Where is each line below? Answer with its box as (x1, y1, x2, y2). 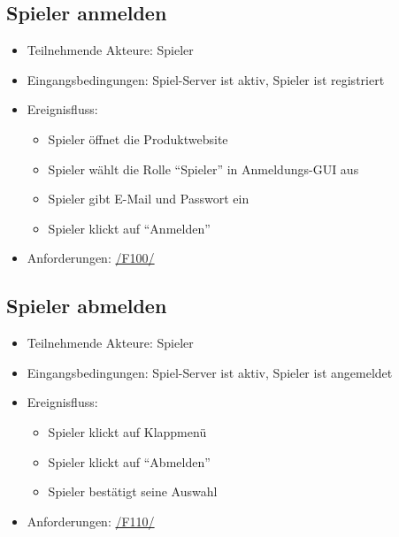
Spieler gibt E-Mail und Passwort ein (48, 189, 249, 208)
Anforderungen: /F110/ (27, 511, 155, 530)
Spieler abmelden (6, 292, 167, 319)
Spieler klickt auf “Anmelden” (48, 219, 211, 237)
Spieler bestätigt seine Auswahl (48, 482, 218, 501)
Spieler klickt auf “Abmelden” (48, 452, 211, 471)
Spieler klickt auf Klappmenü (48, 422, 207, 441)
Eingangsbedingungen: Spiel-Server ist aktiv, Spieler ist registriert (27, 70, 385, 88)
